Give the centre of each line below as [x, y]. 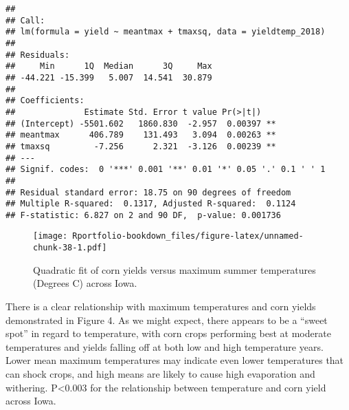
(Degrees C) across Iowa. [85, 283]
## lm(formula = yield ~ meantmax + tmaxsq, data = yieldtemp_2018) [166, 32]
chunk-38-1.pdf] [70, 248]
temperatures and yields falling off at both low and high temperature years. [165, 346]
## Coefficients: [45, 101]
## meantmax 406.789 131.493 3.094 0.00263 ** [141, 135]
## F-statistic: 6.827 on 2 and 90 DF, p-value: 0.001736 [143, 215]
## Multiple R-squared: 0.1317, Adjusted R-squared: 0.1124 [151, 204]
